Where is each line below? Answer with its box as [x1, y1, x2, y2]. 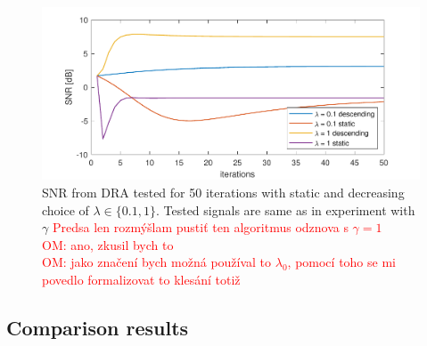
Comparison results [6, 314, 189, 342]
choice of [42, 200, 89, 219]
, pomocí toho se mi [287, 253, 396, 271]
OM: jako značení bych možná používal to [42, 253, 272, 271]
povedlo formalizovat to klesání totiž [42, 270, 241, 289]
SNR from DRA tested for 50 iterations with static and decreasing [42, 183, 405, 202]
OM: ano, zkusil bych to [42, 235, 174, 253]
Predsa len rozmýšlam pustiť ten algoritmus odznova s [52, 218, 349, 237]
